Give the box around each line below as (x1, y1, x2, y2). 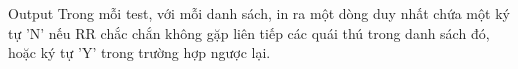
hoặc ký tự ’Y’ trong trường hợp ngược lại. (8, 42, 271, 63)
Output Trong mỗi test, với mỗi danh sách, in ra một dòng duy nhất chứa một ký (8, 3, 510, 23)
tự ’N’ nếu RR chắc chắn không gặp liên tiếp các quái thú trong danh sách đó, (8, 22, 490, 43)
